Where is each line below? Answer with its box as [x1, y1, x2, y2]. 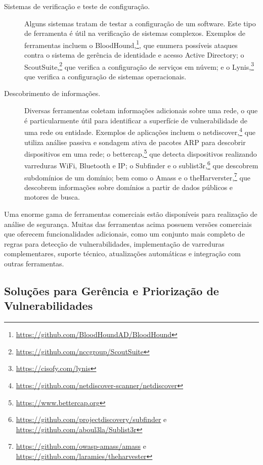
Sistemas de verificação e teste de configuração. [4, 1, 150, 11]
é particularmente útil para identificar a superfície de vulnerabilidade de [24, 115, 247, 125]
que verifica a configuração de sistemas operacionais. [24, 71, 187, 81]
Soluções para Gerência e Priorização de [4, 283, 219, 298]
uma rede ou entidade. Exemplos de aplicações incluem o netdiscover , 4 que [24, 125, 256, 137]
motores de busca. [24, 192, 80, 202]
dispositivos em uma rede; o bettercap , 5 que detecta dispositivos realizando [24, 147, 257, 159]
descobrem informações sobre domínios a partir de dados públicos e [24, 181, 233, 192]
